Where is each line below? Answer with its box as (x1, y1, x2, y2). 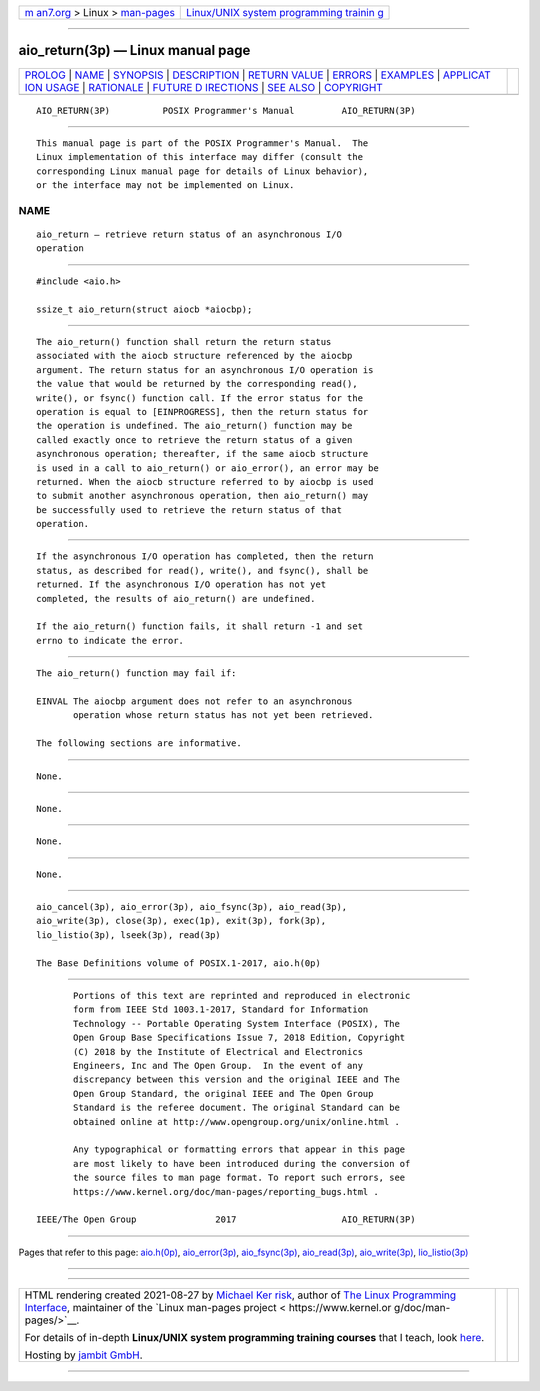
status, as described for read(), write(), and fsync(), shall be (36, 565, 369, 576)
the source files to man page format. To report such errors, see (73, 1172, 406, 1184)
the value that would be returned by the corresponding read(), (36, 378, 359, 390)
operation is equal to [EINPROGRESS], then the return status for (36, 406, 369, 417)
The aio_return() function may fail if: (36, 668, 237, 679)
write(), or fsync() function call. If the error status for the (36, 392, 364, 404)
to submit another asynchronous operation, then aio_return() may (36, 490, 369, 502)
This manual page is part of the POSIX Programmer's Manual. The (36, 137, 369, 149)
